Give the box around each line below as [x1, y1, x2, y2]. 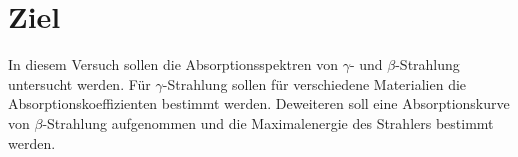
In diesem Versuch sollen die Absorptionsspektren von [8, 54, 338, 75]
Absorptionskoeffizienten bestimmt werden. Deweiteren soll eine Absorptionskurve [8, 93, 510, 114]
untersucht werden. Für [8, 73, 151, 94]
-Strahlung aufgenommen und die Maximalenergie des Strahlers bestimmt [42, 112, 494, 133]
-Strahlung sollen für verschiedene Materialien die [162, 73, 467, 94]
